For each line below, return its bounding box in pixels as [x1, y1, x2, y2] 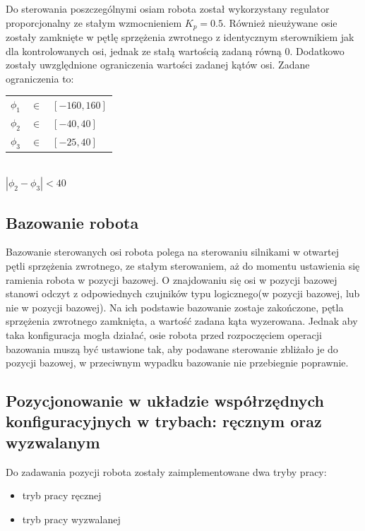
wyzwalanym [6, 431, 100, 453]
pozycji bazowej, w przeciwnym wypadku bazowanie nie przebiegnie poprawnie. [6, 355, 349, 370]
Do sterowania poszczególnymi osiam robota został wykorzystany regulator [6, 1, 330, 16]
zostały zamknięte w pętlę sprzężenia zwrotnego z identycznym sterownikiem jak [6, 30, 354, 44]
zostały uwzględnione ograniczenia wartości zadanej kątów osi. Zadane [6, 57, 310, 72]
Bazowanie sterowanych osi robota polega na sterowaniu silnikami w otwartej [6, 244, 339, 259]
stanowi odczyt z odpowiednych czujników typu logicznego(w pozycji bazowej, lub [6, 286, 360, 301]
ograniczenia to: [6, 71, 74, 85]
